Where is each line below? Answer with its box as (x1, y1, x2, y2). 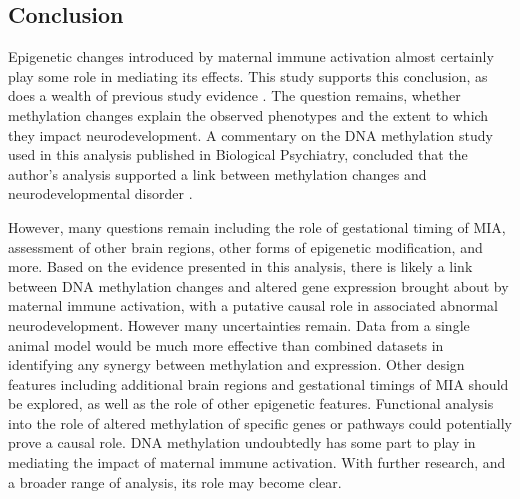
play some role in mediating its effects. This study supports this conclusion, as (8, 65, 488, 86)
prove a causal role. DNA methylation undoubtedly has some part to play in (8, 432, 476, 453)
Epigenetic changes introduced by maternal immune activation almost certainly (8, 46, 494, 67)
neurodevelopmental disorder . (8, 183, 193, 204)
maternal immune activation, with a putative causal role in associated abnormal (8, 295, 498, 316)
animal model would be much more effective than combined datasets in (8, 334, 444, 355)
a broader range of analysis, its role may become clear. (8, 471, 342, 492)
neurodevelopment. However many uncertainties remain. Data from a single (8, 314, 470, 335)
